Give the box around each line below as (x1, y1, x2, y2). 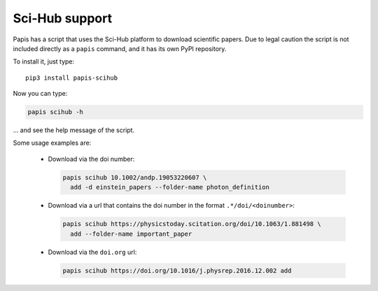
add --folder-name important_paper (70, 229, 192, 238)
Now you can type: (13, 90, 68, 98)
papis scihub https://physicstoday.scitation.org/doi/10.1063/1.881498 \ (62, 220, 321, 228)
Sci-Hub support (13, 10, 112, 26)
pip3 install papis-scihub (25, 73, 118, 82)
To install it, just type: (13, 57, 75, 66)
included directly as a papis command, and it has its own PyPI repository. (13, 44, 227, 52)
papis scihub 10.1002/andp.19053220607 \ (62, 173, 207, 181)
